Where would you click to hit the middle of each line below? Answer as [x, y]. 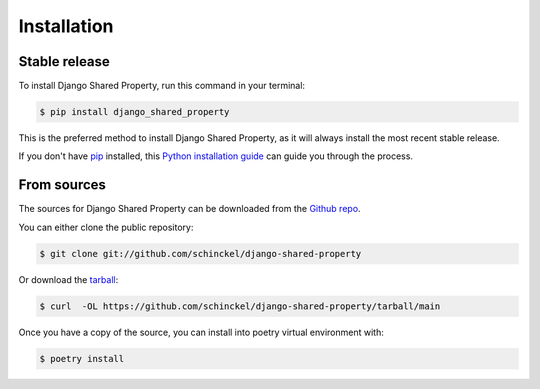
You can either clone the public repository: [106, 227]
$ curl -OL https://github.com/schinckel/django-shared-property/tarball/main [240, 306]
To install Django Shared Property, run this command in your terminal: [161, 86]
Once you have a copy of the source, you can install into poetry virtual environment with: [201, 332]
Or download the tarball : [68, 279]
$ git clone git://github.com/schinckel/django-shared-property [200, 253]
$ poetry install [82, 358]
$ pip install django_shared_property [134, 112]
